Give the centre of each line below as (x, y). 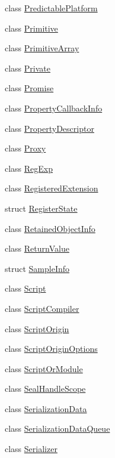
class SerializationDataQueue (57, 428)
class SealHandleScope (45, 389)
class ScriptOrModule (44, 368)
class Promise (29, 88)
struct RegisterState (41, 208)
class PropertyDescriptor (49, 128)
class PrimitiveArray (42, 48)
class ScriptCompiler (42, 308)
